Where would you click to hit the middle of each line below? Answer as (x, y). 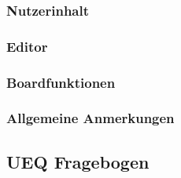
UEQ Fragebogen (78, 161)
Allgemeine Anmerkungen (90, 118)
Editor (27, 46)
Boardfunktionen (61, 82)
